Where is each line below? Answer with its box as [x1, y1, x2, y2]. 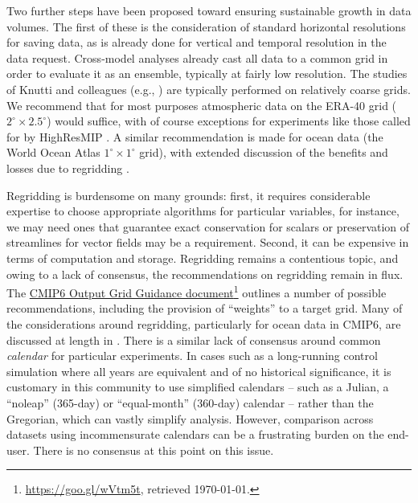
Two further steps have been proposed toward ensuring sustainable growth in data [6, 2, 412, 18]
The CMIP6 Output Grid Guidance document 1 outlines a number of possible [6, 282, 387, 301]
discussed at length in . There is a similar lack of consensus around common [6, 331, 381, 348]
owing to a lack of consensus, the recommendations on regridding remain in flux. [6, 265, 404, 282]
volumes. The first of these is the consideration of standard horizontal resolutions [6, 18, 406, 35]
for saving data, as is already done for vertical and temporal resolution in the [6, 34, 387, 51]
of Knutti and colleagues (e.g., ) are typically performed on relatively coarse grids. [6, 80, 411, 97]
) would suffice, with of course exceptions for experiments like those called [47, 112, 411, 129]
